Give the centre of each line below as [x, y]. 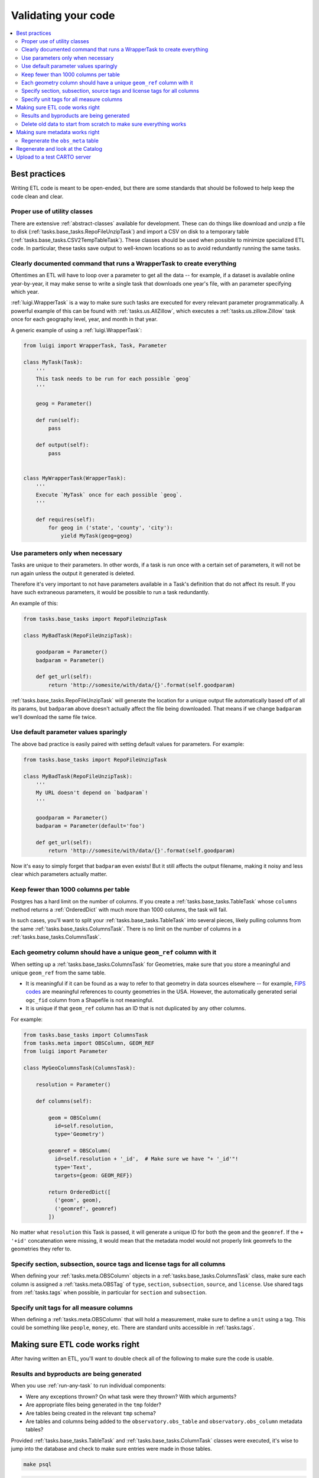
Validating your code [63, 15]
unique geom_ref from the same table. [58, 973]
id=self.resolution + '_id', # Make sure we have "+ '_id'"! [146, 1159]
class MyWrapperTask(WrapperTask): [75, 478]
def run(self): [58, 420]
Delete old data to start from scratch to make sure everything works [104, 124]
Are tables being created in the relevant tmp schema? [91, 1413]
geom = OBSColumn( [75, 1118]
